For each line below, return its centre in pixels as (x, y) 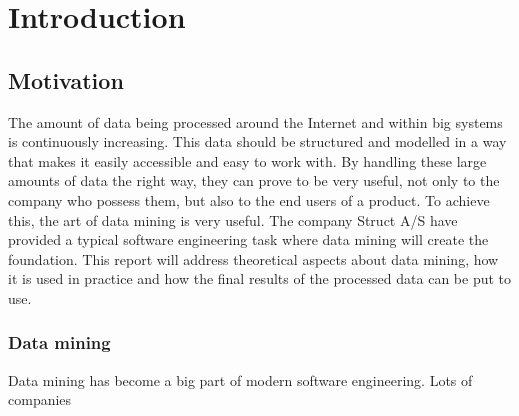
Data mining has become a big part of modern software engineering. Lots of (240, 379)
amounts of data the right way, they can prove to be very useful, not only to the (254, 180)
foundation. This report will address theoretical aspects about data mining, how (253, 258)
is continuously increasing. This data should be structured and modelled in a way (257, 141)
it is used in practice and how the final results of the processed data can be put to (260, 278)
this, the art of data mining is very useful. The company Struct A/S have (233, 219)
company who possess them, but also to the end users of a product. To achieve (249, 199)
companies (40, 399)
